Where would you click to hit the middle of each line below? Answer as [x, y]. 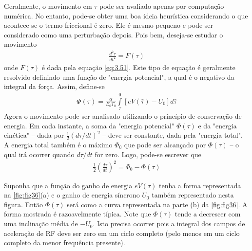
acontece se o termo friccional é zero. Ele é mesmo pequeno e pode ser [109, 25]
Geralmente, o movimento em [48, 6]
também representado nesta [193, 195]
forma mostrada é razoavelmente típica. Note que [78, 214]
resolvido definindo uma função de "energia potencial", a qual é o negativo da [119, 77]
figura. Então [23, 204]
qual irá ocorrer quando [39, 154]
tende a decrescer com [208, 214]
